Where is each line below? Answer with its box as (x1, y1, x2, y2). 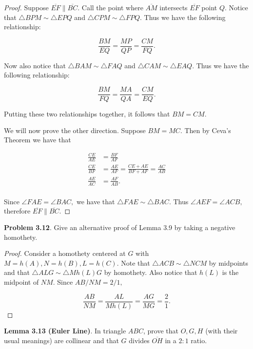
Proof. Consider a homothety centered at (4, 248, 126, 258)
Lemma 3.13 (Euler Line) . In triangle (4, 326, 126, 336)
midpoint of (4, 276, 39, 287)
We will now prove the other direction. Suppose (4, 125, 146, 135)
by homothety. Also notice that (104, 267, 197, 277)
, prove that (143, 326, 179, 336)
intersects (159, 2, 188, 12)
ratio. (191, 335, 207, 345)
